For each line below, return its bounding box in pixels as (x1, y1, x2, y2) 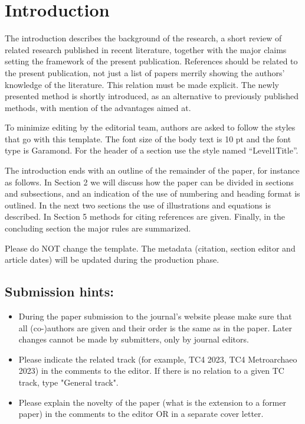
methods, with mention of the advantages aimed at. (5, 101, 191, 113)
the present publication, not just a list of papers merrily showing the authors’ (5, 66, 285, 79)
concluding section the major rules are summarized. (5, 222, 191, 234)
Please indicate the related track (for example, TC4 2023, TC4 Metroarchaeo (18, 353, 297, 365)
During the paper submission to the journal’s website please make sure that (18, 310, 292, 322)
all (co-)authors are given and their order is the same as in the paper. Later (18, 321, 292, 334)
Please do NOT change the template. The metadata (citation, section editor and (5, 242, 296, 254)
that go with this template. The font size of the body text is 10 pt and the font (5, 132, 291, 145)
